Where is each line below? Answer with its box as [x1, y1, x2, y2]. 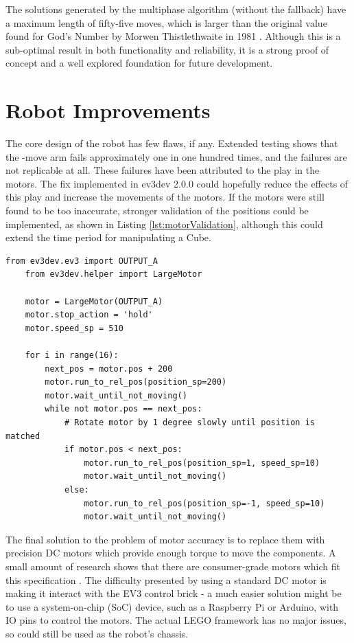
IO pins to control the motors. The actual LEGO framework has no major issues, [5, 613, 346, 627]
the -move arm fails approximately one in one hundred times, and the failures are [5, 149, 347, 163]
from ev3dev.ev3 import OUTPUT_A [5, 256, 158, 266]
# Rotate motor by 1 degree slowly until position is [64, 417, 316, 427]
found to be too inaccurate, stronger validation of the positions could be [5, 203, 309, 218]
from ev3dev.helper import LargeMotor [25, 269, 202, 280]
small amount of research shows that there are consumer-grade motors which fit [5, 559, 340, 573]
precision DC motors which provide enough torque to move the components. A [5, 545, 336, 560]
